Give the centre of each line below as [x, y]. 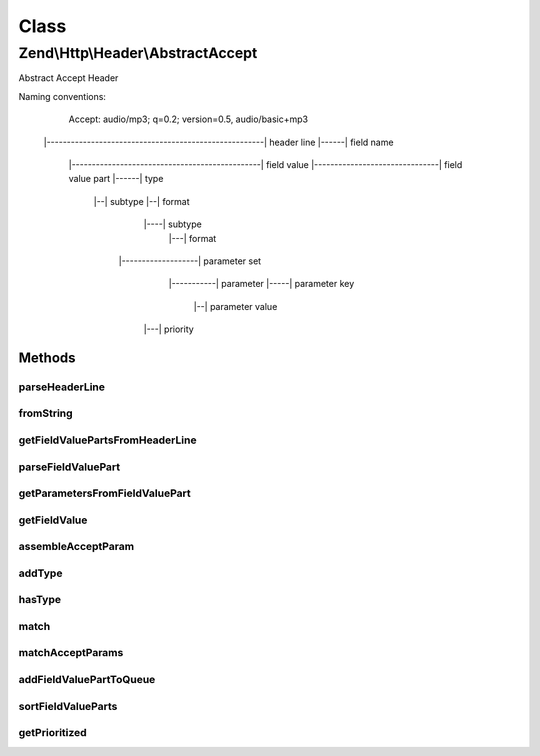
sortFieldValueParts [68, 706]
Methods [47, 357]
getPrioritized [52, 733]
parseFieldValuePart [69, 467]
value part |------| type [116, 179]
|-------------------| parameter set [190, 261]
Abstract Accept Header [68, 78]
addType [40, 573]
